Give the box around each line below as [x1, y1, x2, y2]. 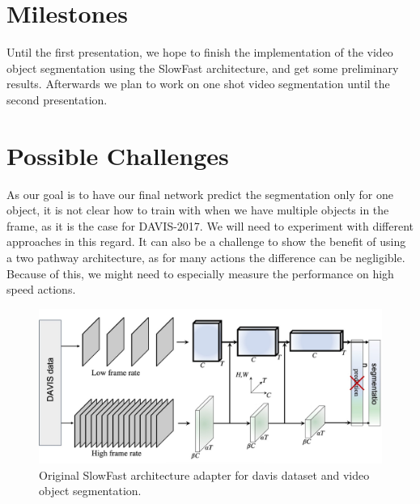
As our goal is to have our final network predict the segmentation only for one [6, 185, 393, 202]
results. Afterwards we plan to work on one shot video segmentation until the [6, 75, 390, 92]
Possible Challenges [6, 138, 229, 172]
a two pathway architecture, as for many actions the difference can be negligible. [6, 249, 405, 265]
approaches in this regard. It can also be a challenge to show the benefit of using [6, 233, 406, 250]
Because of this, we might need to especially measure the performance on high [6, 265, 394, 282]
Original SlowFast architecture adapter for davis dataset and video [39, 466, 370, 483]
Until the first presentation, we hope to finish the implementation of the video [6, 44, 393, 61]
